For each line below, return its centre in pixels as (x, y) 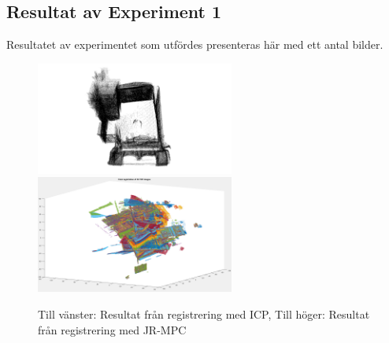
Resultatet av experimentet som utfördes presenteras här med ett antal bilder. (195, 44)
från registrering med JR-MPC (112, 329)
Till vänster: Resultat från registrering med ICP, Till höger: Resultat (204, 313)
